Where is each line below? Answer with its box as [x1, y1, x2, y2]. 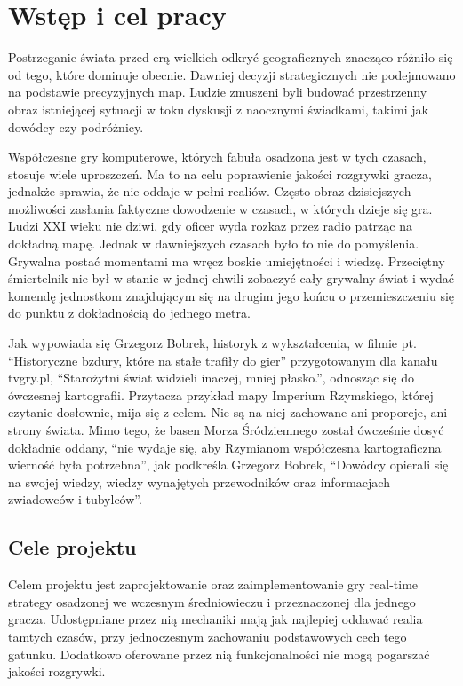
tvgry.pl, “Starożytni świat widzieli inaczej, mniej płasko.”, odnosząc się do [8, 368, 414, 387]
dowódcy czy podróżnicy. [8, 117, 144, 136]
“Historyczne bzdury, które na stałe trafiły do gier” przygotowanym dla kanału [8, 351, 438, 369]
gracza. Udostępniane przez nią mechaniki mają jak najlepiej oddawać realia [8, 610, 423, 628]
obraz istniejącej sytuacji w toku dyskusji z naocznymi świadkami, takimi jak [8, 99, 428, 118]
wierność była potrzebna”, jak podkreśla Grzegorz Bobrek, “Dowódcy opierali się [8, 455, 449, 474]
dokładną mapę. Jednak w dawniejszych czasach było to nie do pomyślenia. [8, 234, 419, 253]
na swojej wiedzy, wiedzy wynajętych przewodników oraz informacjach [8, 472, 390, 491]
